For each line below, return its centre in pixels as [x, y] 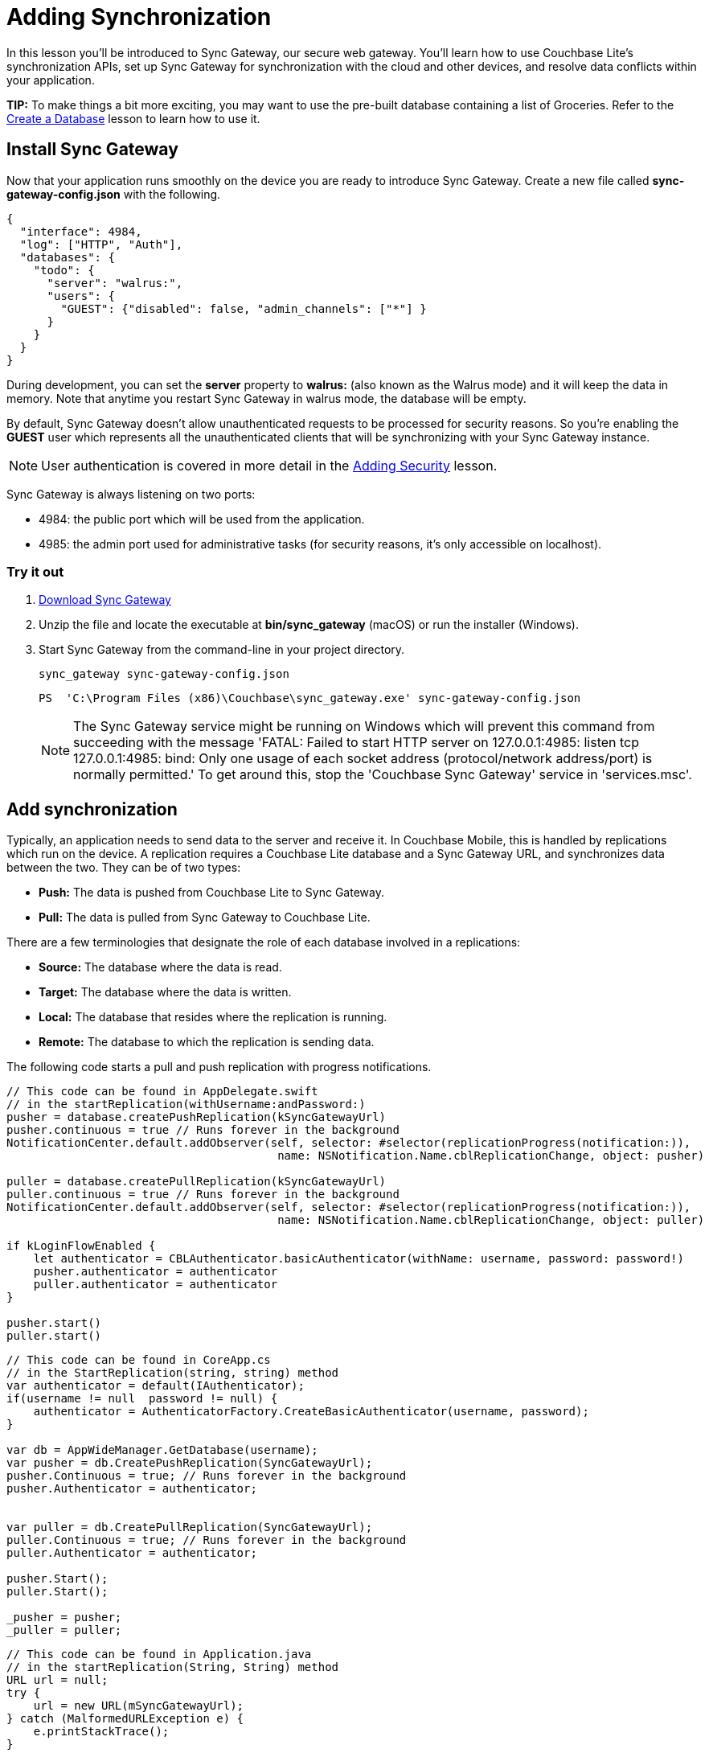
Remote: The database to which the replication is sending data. [207, 1042]
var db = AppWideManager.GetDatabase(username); [162, 1450]
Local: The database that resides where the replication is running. [213, 1017]
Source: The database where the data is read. [160, 967]
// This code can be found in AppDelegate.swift [162, 1092]
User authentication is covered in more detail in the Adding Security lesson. [269, 465]
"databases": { [67, 257]
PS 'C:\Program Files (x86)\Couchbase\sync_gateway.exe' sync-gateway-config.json [310, 698]
